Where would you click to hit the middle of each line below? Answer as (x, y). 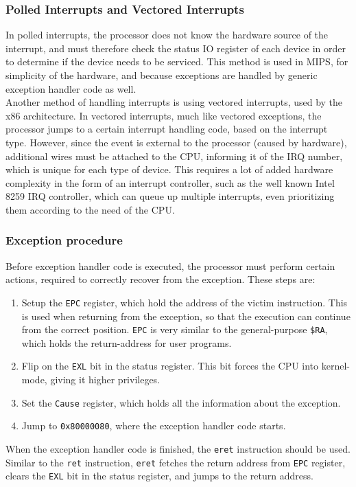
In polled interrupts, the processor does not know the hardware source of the (167, 35)
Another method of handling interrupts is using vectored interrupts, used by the (174, 102)
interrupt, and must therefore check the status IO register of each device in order (176, 48)
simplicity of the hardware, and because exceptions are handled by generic (162, 75)
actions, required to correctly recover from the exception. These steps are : (161, 279)
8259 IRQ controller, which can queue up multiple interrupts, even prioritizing (170, 196)
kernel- (335, 366)
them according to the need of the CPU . (90, 209)
